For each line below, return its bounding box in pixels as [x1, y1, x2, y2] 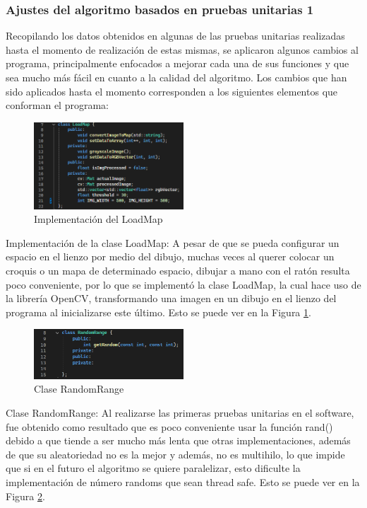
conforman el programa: [6, 98, 109, 112]
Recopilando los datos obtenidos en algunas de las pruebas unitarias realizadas [6, 28, 345, 43]
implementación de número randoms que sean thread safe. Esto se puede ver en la [6, 475, 360, 490]
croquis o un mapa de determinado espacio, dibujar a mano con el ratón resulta [6, 263, 350, 277]
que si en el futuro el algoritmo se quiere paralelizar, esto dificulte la [6, 461, 301, 475]
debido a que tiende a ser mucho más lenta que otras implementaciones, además [6, 433, 351, 448]
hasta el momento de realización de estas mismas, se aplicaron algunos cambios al [6, 42, 359, 57]
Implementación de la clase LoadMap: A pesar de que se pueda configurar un [6, 235, 339, 250]
